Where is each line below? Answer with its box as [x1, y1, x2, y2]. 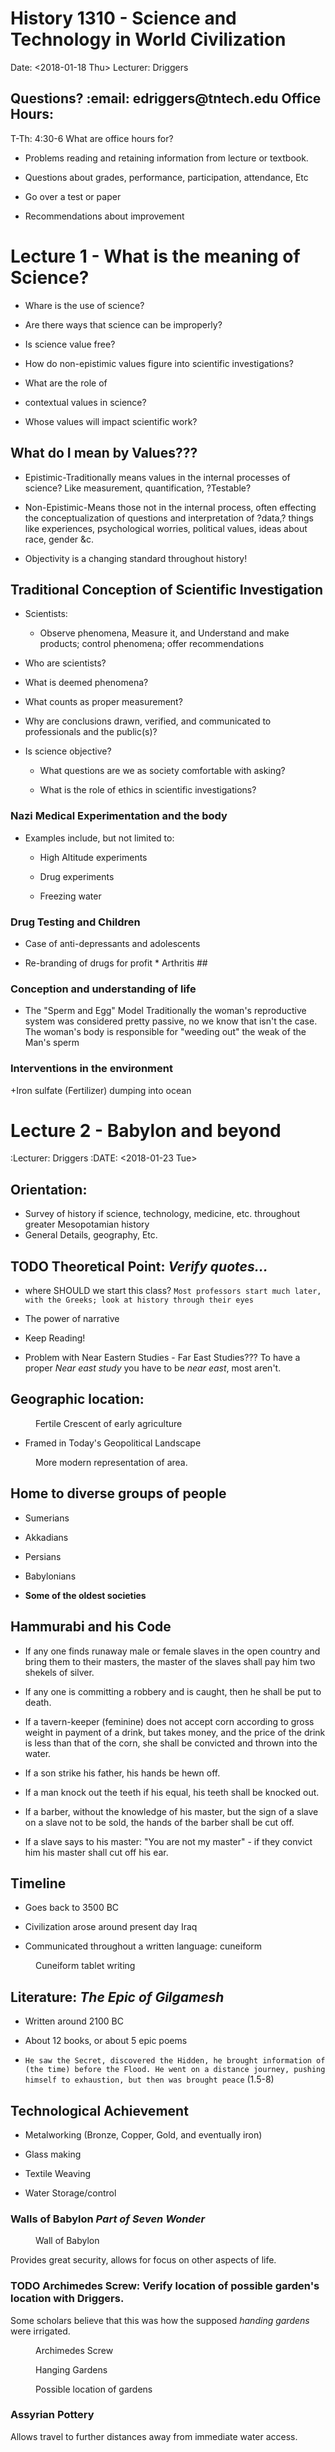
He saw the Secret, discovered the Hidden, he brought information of [24, 2056, 326, 2066]
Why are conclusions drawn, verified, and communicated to [24, 715, 272, 727]
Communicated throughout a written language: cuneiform [24, 1940, 263, 1952]
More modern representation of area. [35, 1456, 188, 1468]
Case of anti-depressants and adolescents [24, 937, 201, 949]
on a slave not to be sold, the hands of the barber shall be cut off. [24, 1816, 295, 1828]
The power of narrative [24, 1313, 120, 1325]
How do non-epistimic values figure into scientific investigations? [24, 357, 294, 369]
